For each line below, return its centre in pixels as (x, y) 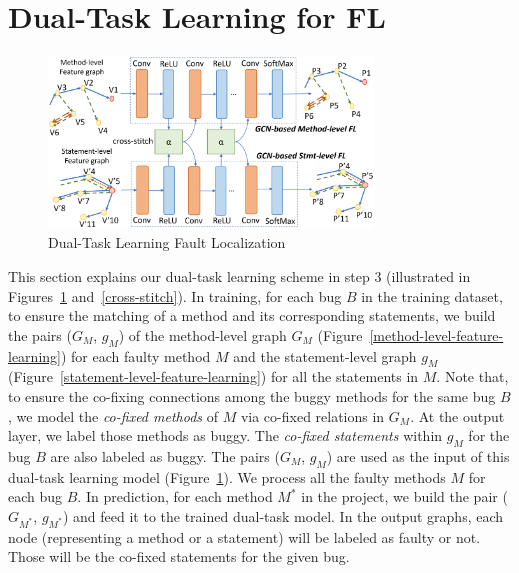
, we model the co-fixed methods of (113, 415)
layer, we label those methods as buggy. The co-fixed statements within (225, 435)
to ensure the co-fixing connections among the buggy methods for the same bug (252, 395)
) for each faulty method (135, 355)
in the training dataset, (432, 295)
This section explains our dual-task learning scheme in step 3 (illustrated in (239, 276)
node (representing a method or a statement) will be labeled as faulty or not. (244, 536)
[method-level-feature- (436, 334)
